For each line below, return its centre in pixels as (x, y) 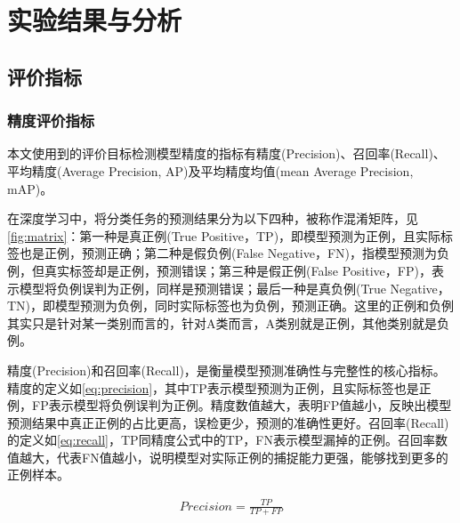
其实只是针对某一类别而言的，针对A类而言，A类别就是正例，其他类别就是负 (228, 322)
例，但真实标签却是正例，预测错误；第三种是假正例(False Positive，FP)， (219, 270)
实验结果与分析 (95, 20)
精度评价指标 (51, 121)
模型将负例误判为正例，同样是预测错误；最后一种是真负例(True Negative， (234, 288)
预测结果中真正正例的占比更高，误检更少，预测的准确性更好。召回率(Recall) (228, 422)
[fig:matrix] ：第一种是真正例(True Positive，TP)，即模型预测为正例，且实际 (224, 235)
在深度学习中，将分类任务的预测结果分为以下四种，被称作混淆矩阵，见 (213, 218)
